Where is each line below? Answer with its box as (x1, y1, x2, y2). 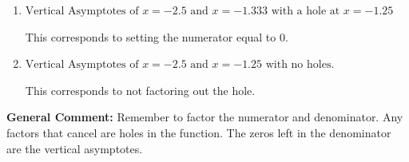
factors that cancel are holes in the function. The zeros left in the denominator (6, 124, 391, 140)
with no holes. (265, 59, 335, 71)
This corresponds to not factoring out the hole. (25, 81, 256, 98)
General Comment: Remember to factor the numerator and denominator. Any (6, 109, 403, 125)
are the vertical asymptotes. (6, 140, 143, 156)
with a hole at (271, 6, 340, 17)
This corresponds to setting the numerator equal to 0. (25, 28, 288, 45)
